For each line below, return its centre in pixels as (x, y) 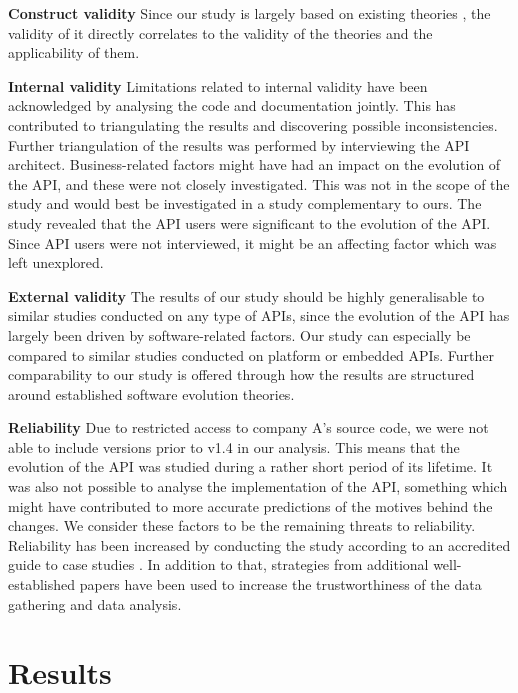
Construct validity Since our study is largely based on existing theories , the (249, 13)
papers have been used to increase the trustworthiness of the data (280, 584)
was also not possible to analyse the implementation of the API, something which (258, 486)
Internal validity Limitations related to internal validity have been (218, 85)
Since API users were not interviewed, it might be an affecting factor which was (252, 242)
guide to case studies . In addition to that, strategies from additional (218, 564)
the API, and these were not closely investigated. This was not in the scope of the (259, 183)
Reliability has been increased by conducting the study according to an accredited (259, 544)
